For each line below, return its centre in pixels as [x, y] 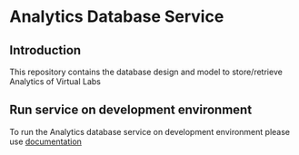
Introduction [45, 50]
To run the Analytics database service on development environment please [150, 131]
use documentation [45, 141]
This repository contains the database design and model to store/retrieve [146, 72]
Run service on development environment [131, 110]
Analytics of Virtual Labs [55, 82]
